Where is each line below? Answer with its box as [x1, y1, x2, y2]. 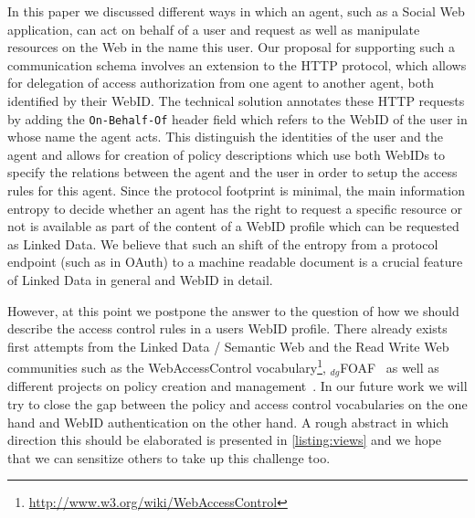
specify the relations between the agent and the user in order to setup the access [7, 163, 458, 182]
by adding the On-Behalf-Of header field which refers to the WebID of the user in [7, 109, 468, 128]
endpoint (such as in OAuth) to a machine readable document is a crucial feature [7, 252, 463, 271]
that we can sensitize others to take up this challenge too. [7, 448, 331, 467]
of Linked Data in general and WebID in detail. [7, 270, 273, 289]
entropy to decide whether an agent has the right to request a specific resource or [7, 198, 462, 217]
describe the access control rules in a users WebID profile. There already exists [7, 319, 448, 338]
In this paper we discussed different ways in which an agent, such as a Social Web [7, 2, 465, 20]
